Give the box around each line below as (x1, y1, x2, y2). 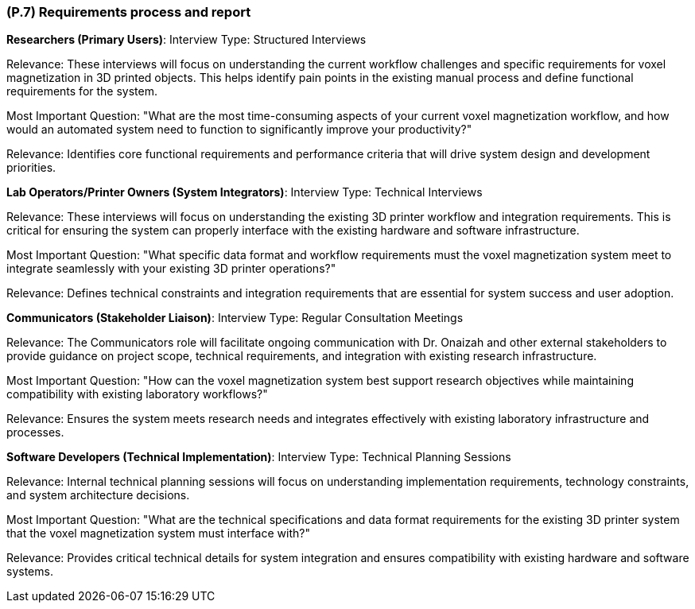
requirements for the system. (6, 84, 157, 99)
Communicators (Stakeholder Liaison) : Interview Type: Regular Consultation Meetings (6, 311, 464, 325)
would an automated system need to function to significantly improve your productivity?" (6, 122, 472, 137)
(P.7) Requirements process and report (6, 4, 251, 20)
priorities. (6, 161, 56, 175)
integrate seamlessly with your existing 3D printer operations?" (6, 262, 336, 276)
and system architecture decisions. (6, 488, 190, 502)
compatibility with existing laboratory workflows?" (6, 387, 268, 401)
